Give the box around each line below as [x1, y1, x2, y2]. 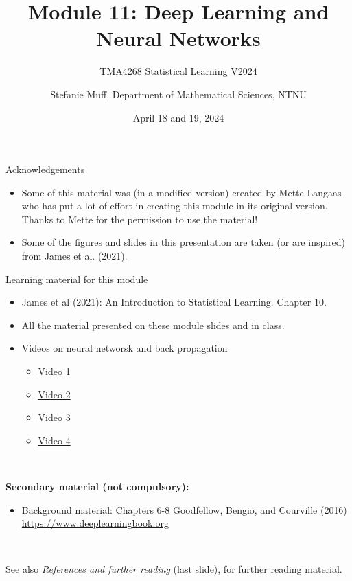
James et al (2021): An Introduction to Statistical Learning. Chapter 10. [21, 295, 327, 309]
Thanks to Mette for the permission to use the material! [21, 212, 258, 226]
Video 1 [38, 364, 71, 378]
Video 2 [38, 387, 71, 401]
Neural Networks [96, 24, 261, 52]
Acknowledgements [5, 162, 85, 176]
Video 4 [38, 433, 71, 447]
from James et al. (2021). [21, 249, 128, 263]
